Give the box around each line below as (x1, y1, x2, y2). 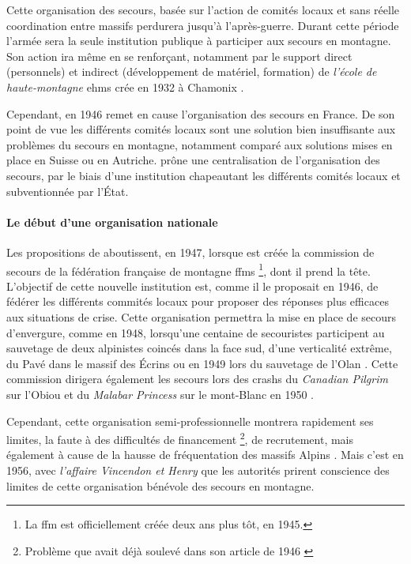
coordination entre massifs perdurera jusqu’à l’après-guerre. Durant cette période (6, 17, 399, 33)
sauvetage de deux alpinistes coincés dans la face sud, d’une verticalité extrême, (6, 340, 392, 356)
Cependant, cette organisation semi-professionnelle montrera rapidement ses (6, 412, 374, 429)
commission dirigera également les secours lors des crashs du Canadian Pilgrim (6, 370, 388, 387)
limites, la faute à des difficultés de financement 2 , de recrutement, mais (6, 429, 354, 447)
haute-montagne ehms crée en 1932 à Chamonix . (6, 78, 244, 95)
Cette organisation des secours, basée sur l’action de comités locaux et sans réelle (6, 2, 399, 17)
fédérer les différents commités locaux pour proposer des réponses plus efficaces (6, 293, 389, 310)
